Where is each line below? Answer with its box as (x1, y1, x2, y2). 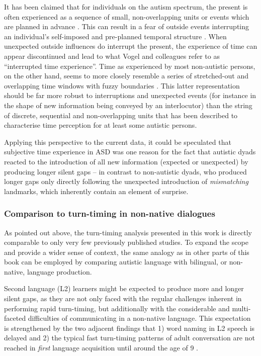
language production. (27, 266, 92, 277)
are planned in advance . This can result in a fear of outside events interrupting (4, 21, 249, 32)
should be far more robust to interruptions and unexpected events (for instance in (4, 90, 256, 101)
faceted (4, 313, 26, 323)
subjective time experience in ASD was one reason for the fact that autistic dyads (4, 146, 256, 157)
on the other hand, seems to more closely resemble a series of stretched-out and (4, 70, 248, 81)
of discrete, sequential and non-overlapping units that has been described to (4, 110, 238, 120)
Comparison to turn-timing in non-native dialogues (4, 207, 215, 220)
